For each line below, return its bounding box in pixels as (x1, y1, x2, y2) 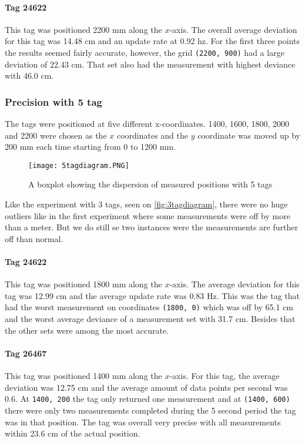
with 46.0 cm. (5, 69, 54, 82)
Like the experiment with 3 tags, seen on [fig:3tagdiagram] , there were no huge (5, 198, 288, 210)
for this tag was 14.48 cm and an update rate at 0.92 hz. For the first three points (5, 35, 300, 47)
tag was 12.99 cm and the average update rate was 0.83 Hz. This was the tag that (5, 289, 300, 301)
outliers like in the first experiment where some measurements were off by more (5, 209, 290, 221)
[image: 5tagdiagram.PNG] (28, 161, 129, 170)
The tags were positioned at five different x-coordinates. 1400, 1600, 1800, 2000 (5, 118, 290, 130)
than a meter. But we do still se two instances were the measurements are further (5, 221, 298, 233)
